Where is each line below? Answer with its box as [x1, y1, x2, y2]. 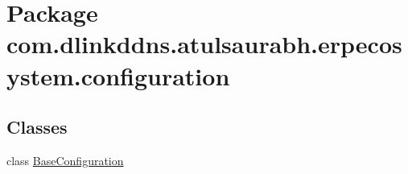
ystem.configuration [6, 59, 230, 92]
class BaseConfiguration [6, 151, 124, 168]
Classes [6, 114, 68, 139]
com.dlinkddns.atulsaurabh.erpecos [6, 27, 402, 60]
